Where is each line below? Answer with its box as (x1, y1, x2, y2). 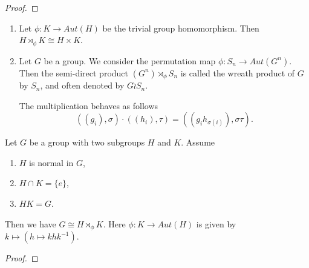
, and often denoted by (40, 79, 125, 92)
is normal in (29, 156, 74, 169)
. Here (103, 217, 126, 230)
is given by (196, 217, 236, 230)
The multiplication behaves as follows (19, 99, 158, 112)
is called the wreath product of (180, 66, 295, 79)
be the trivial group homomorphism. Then (102, 21, 259, 34)
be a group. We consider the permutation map (44, 54, 216, 67)
